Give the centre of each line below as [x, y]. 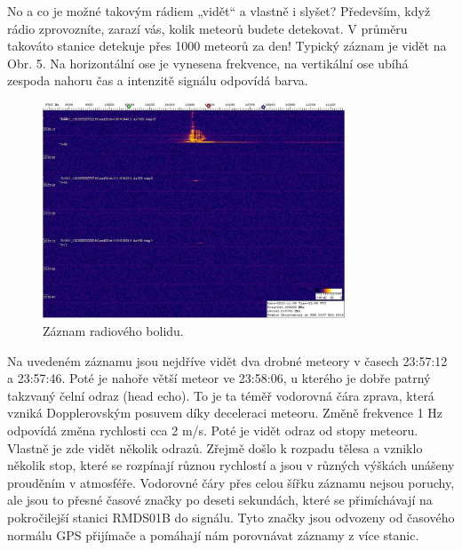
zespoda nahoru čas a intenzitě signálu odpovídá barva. [158, 80]
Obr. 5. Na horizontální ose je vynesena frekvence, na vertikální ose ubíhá [208, 63]
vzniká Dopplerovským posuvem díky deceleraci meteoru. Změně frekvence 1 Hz [225, 413]
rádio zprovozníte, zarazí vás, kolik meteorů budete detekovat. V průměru [207, 28]
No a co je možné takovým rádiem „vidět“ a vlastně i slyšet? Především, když [219, 11]
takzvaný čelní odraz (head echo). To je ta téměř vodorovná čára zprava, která [221, 395]
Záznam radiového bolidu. [113, 331]
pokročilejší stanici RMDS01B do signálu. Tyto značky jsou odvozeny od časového [231, 517]
